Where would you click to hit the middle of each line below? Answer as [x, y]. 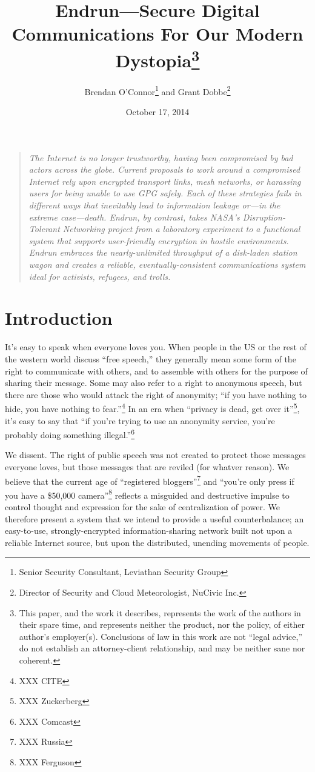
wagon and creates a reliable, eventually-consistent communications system [167, 265]
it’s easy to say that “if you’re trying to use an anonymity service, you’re [140, 420]
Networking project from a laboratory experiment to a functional [181, 229]
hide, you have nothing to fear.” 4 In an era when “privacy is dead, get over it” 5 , [152, 408]
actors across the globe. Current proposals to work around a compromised [164, 169]
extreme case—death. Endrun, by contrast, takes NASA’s [134, 217]
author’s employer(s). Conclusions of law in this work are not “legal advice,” [161, 636]
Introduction [59, 318]
